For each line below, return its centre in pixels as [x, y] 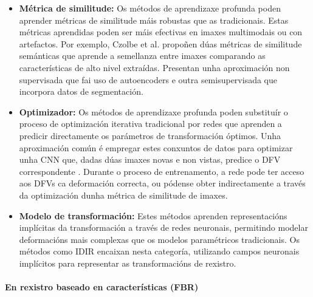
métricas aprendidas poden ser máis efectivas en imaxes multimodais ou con [161, 32]
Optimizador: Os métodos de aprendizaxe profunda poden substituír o [153, 111]
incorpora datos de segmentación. [81, 91]
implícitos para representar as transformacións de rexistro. [128, 263]
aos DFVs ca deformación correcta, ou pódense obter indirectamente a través [162, 183]
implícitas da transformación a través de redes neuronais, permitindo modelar [163, 227]
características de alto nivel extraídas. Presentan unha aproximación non [154, 67]
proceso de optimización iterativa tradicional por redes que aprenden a [150, 124]
